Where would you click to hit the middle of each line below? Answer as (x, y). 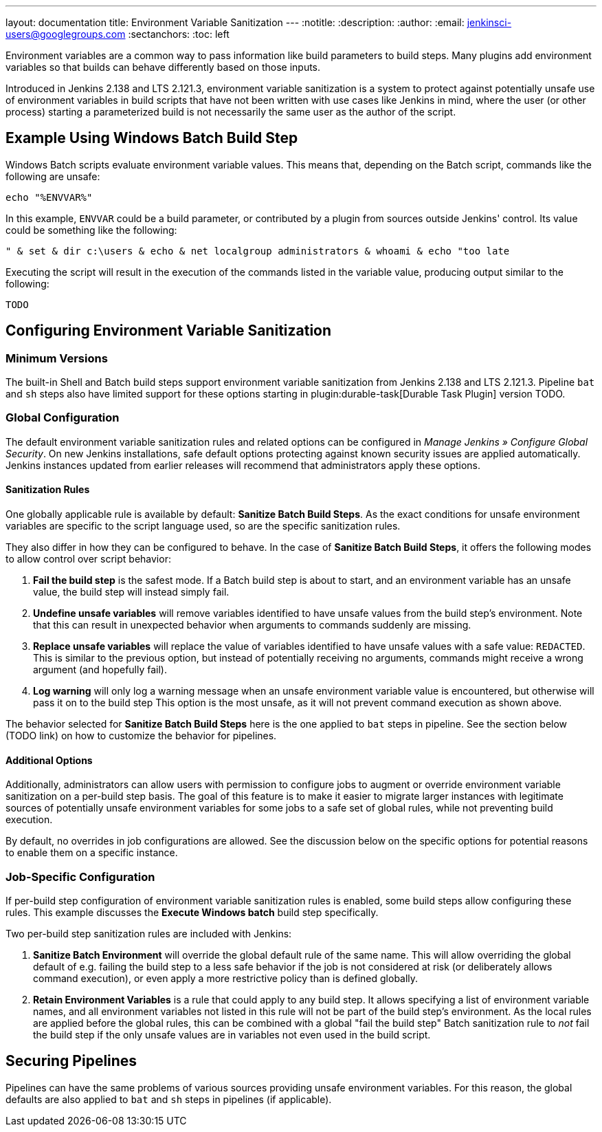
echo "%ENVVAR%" (49, 197)
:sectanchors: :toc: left (179, 34)
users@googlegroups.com (66, 34)
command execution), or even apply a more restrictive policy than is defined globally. (226, 978)
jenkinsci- (489, 22)
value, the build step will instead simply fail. (131, 592)
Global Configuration (63, 418)
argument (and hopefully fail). (100, 670)
